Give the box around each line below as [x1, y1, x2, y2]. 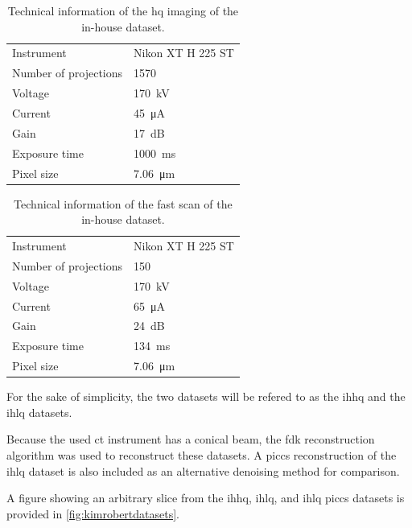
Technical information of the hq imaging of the [7, 2, 239, 19]
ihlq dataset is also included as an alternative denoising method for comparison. [6, 462, 400, 479]
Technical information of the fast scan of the [14, 195, 233, 212]
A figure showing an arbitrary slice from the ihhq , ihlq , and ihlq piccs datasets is [6, 489, 405, 506]
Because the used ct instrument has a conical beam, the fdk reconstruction [6, 431, 375, 448]
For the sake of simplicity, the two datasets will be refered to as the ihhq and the [6, 388, 406, 405]
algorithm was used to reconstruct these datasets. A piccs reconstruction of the [6, 446, 397, 463]
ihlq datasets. [6, 403, 72, 420]
